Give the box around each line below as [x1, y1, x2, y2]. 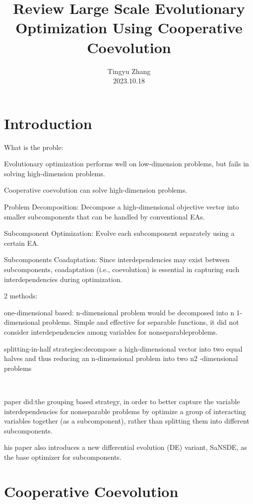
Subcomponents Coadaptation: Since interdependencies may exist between [4, 254, 230, 265]
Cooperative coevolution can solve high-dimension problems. [4, 185, 188, 195]
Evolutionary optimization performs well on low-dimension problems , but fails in [4, 158, 249, 169]
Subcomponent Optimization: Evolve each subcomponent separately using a [4, 228, 235, 238]
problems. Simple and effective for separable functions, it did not [42, 317, 239, 327]
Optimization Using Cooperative [15, 17, 243, 38]
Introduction [4, 113, 92, 133]
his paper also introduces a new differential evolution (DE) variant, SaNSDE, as [4, 442, 247, 452]
